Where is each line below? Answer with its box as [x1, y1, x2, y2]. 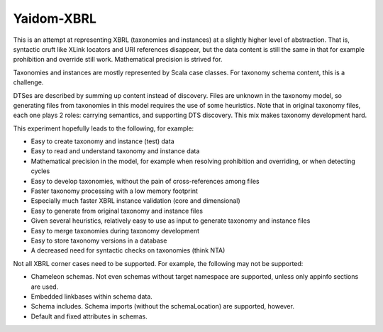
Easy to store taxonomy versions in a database [30, 236, 167, 245]
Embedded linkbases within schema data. [30, 292, 152, 301]
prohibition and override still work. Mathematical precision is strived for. [13, 55, 223, 64]
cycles [30, 167, 50, 175]
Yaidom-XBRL [13, 11, 97, 26]
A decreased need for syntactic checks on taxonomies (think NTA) [30, 246, 226, 255]
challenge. [13, 78, 44, 87]
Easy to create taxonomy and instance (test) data [30, 137, 174, 145]
